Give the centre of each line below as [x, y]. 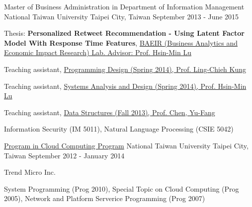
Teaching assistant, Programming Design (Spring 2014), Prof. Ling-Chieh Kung [125, 69]
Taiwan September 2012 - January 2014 [64, 155]
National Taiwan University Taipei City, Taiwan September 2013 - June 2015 [122, 16]
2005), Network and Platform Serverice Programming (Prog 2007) [105, 198]
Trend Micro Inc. [30, 172]
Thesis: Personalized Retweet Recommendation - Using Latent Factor [124, 33]
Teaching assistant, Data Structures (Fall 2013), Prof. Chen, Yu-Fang [110, 112]
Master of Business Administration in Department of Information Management [124, 6]
